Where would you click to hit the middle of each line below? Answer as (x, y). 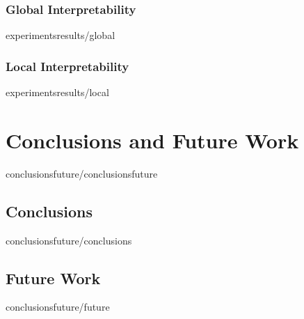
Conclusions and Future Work (152, 140)
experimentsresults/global (61, 35)
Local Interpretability (67, 66)
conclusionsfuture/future (58, 307)
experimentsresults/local (57, 92)
